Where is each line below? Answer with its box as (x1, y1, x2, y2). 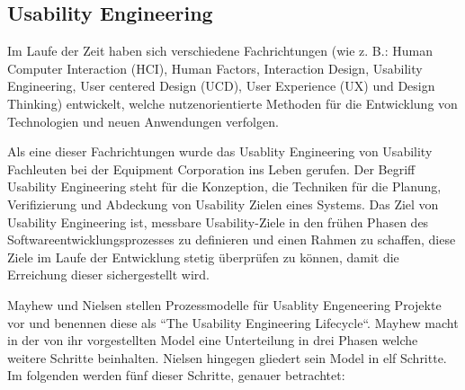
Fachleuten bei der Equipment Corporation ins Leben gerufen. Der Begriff (7, 159, 416, 178)
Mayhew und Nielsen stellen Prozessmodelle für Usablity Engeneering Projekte (7, 295, 442, 314)
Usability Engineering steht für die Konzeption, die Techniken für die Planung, (7, 177, 442, 196)
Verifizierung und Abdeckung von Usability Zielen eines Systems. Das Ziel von (7, 194, 439, 213)
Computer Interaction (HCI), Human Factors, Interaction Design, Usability (7, 58, 423, 77)
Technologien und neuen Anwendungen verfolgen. (7, 111, 279, 130)
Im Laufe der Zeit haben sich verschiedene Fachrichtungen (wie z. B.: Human (7, 41, 433, 60)
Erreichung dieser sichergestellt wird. (7, 265, 210, 284)
